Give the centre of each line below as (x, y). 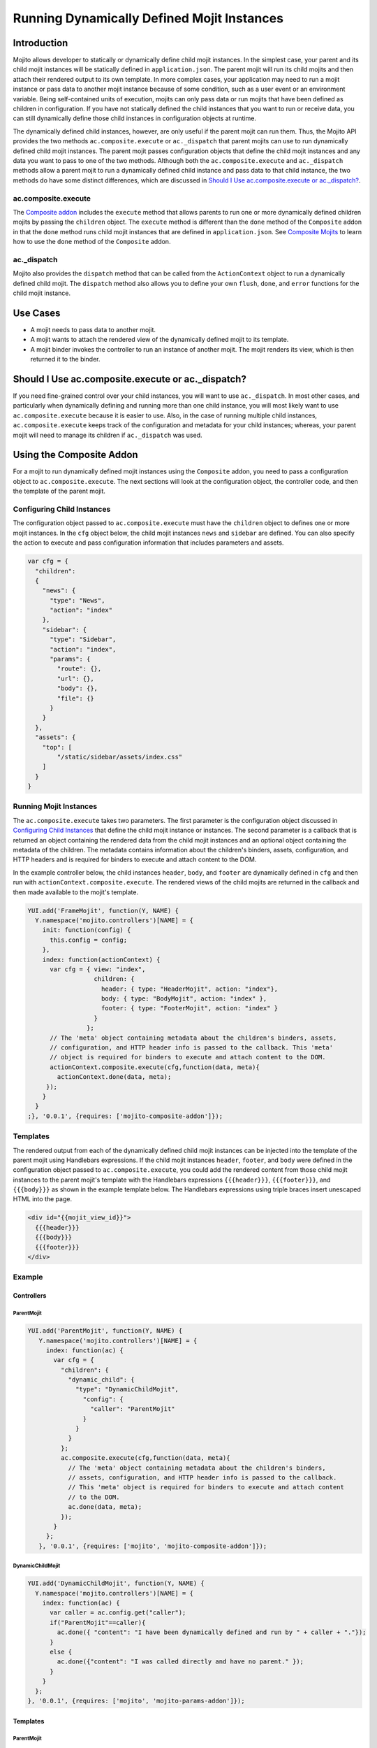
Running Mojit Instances (55, 806)
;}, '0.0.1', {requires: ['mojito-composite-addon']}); (125, 1116)
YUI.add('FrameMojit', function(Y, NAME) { (103, 910)
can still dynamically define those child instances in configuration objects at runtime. (134, 118)
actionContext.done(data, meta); (114, 1077)
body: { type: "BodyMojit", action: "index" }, (184, 999)
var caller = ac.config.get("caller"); (118, 1613)
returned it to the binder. (65, 359)
